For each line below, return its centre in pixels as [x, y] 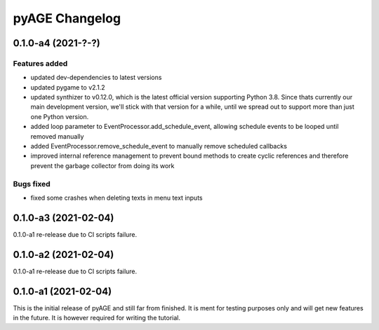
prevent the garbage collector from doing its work [102, 165]
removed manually [57, 136]
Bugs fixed [32, 184]
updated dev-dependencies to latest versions [96, 78]
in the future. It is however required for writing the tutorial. [97, 318]
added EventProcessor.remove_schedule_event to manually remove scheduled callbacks [159, 146]
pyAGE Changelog [67, 18]
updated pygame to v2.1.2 [68, 87]
